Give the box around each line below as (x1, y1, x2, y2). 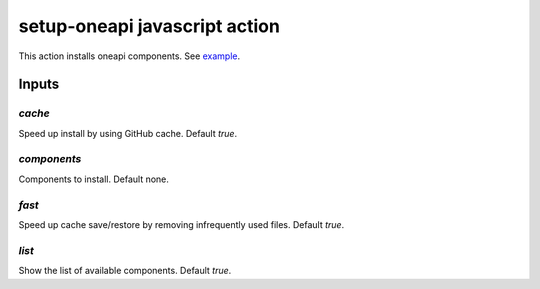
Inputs (18, 76, 60, 93)
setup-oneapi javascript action (18, 15, 280, 37)
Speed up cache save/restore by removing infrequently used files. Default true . (18, 218, 345, 230)
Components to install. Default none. (18, 173, 170, 185)
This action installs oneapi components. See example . (18, 50, 241, 62)
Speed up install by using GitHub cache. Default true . (18, 127, 238, 139)
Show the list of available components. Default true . (18, 265, 232, 277)
